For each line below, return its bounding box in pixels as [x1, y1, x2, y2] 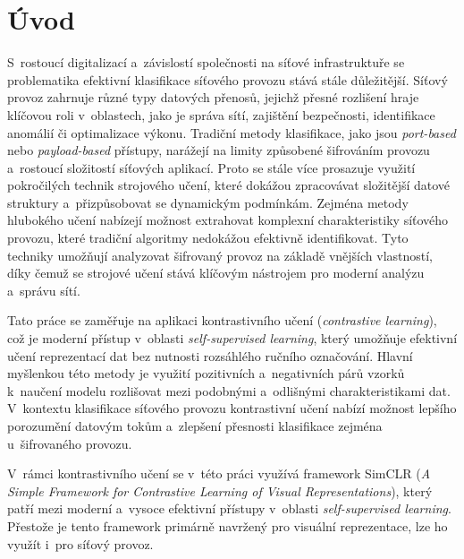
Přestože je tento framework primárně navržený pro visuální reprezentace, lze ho [7, 516, 448, 535]
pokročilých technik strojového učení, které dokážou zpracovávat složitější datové [7, 176, 451, 194]
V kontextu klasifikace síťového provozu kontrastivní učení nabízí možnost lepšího [7, 399, 457, 417]
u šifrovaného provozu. [7, 434, 132, 452]
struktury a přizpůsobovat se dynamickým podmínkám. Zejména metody [7, 193, 409, 211]
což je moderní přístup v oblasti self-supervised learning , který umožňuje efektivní [7, 329, 458, 348]
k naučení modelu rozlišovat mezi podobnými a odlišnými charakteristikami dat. [7, 381, 451, 400]
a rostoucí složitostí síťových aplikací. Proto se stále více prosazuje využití [7, 158, 416, 176]
